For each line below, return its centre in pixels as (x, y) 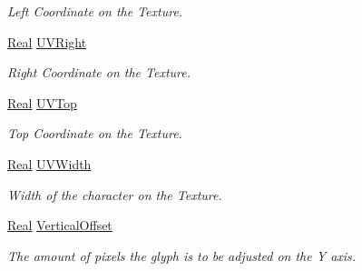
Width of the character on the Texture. (115, 194)
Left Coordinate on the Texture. (95, 11)
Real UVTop (42, 102)
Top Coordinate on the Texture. (95, 133)
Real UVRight (47, 41)
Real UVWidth (49, 163)
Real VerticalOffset (60, 225)
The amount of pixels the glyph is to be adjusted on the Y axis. (182, 255)
